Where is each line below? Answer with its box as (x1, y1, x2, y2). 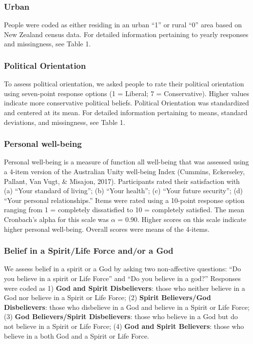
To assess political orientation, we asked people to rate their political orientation (4, 79, 244, 89)
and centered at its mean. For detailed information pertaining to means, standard (4, 107, 248, 117)
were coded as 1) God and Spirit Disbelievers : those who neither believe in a (4, 283, 245, 293)
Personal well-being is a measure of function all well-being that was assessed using (4, 157, 249, 167)
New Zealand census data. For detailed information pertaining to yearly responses (4, 29, 249, 39)
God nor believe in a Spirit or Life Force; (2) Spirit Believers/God (4, 292, 211, 303)
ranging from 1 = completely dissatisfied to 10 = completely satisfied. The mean (4, 204, 245, 215)
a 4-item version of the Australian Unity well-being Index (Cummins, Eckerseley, (4, 166, 245, 176)
